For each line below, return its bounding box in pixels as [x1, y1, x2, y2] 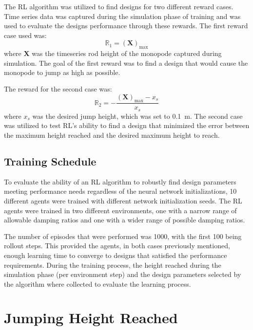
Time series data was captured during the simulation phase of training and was [4, 11, 241, 21]
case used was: [4, 30, 47, 40]
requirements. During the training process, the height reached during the [4, 259, 221, 270]
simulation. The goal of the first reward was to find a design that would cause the [4, 57, 248, 68]
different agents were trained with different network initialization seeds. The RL [4, 196, 242, 205]
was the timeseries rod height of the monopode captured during [32, 48, 222, 58]
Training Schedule [4, 154, 97, 168]
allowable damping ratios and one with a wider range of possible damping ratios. [4, 215, 245, 225]
